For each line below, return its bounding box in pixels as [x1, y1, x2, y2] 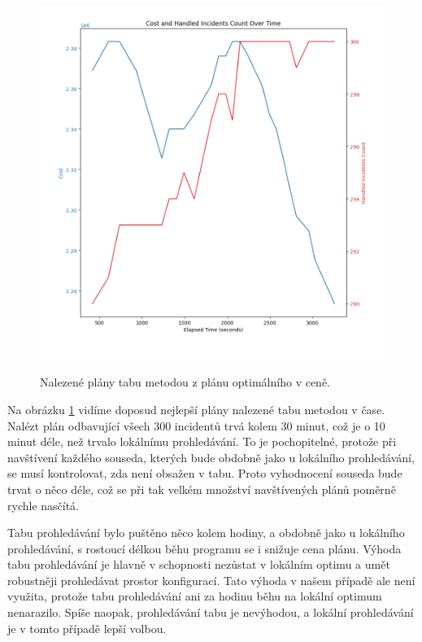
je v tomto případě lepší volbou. [7, 619, 167, 636]
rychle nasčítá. [7, 496, 80, 513]
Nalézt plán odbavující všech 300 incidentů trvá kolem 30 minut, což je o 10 [7, 417, 385, 434]
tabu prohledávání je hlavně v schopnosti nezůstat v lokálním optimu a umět [7, 556, 390, 573]
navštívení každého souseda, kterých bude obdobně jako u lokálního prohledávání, [7, 448, 415, 465]
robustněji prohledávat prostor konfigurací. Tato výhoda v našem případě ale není [7, 571, 415, 588]
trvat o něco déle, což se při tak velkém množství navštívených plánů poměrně [7, 480, 396, 497]
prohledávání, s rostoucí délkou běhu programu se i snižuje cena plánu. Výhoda [7, 539, 402, 557]
